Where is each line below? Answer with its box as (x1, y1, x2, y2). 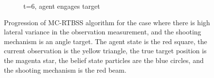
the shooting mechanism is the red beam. (4, 64, 126, 75)
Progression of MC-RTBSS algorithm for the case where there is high (4, 17, 210, 27)
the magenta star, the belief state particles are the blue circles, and (4, 55, 204, 65)
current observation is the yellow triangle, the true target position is (4, 46, 207, 56)
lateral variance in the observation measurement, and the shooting (4, 27, 201, 37)
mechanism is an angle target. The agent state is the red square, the (4, 36, 207, 46)
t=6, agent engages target (23, 1, 100, 11)
